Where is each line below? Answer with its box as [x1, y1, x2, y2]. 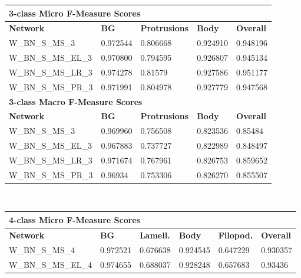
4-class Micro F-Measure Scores [9, 213, 141, 225]
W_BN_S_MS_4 [9, 243, 75, 256]
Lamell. [139, 228, 170, 241]
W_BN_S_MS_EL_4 [9, 258, 92, 270]
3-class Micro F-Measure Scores [9, 6, 141, 19]
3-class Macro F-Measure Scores [9, 95, 143, 107]
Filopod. [218, 228, 253, 241]
